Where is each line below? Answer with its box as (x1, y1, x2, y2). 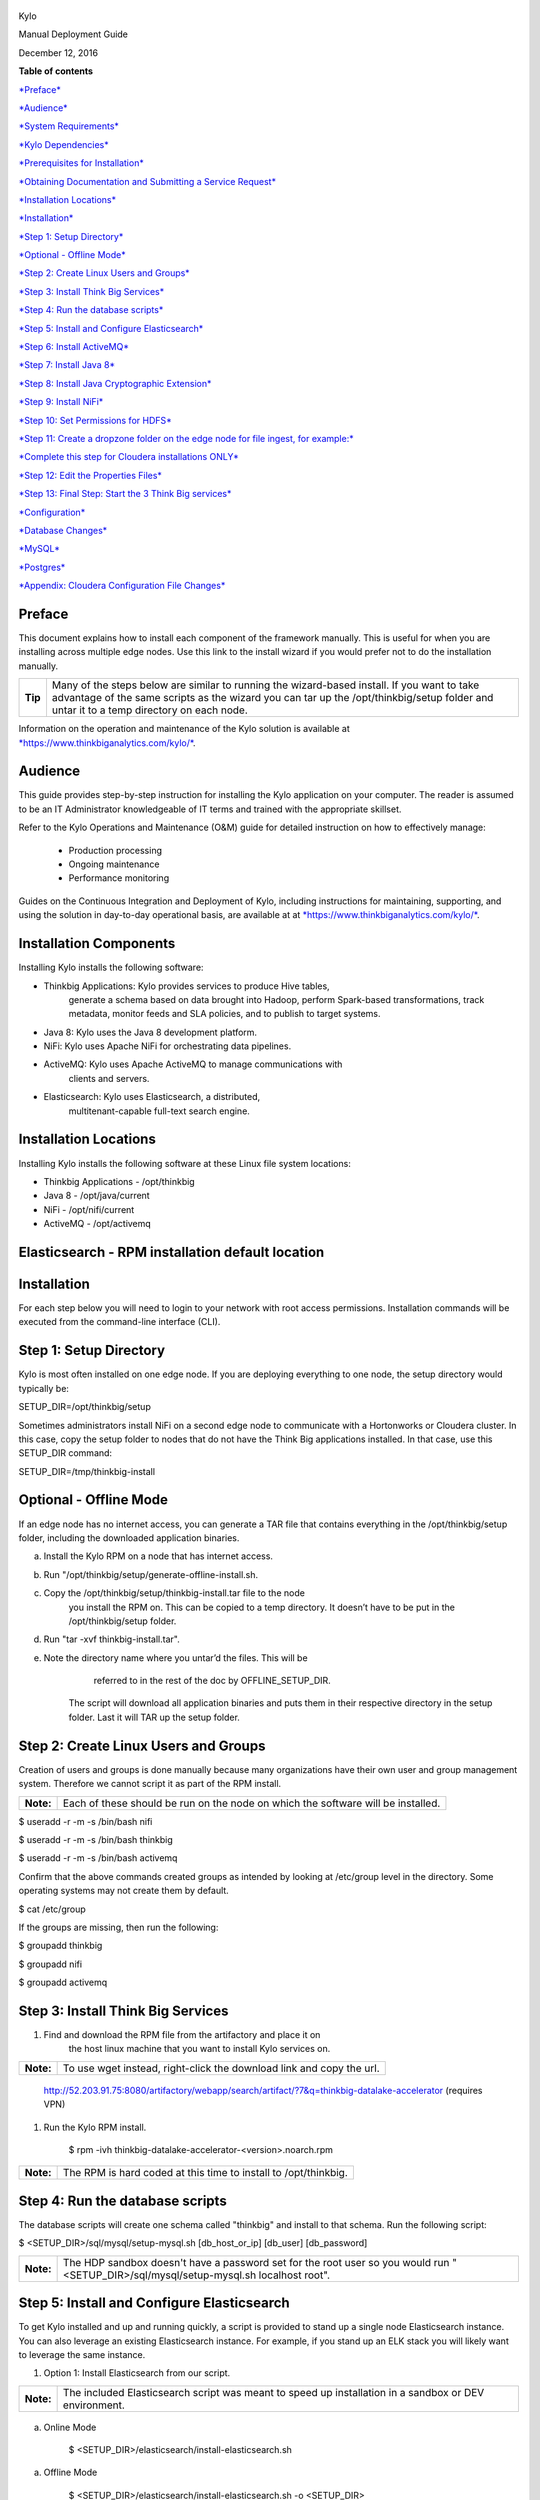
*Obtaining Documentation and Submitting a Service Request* (18, 175, 277, 187)
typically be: (18, 1382, 70, 1394)
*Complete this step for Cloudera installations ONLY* (18, 451, 239, 463)
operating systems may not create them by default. (18, 1885, 229, 1897)
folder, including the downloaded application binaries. (18, 1531, 240, 1544)
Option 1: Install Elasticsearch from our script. (43, 2367, 231, 2379)
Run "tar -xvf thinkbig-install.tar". (43, 1633, 180, 1645)
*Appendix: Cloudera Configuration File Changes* (18, 580, 226, 592)
